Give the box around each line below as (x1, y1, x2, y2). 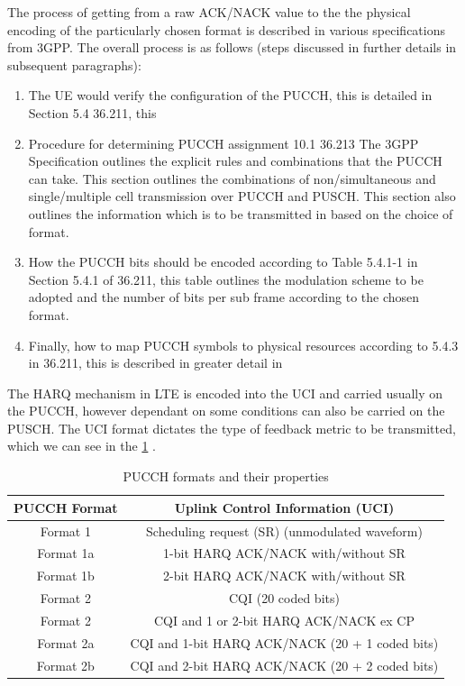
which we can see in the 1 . (7, 436, 156, 455)
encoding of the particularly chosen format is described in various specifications (7, 20, 446, 39)
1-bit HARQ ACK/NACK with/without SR (163, 544, 406, 563)
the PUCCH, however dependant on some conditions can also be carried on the (7, 401, 445, 420)
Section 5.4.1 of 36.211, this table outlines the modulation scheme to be (28, 270, 424, 288)
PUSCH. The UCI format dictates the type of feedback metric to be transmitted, (7, 418, 456, 437)
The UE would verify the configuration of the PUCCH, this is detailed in (28, 86, 433, 105)
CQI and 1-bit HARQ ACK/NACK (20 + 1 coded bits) (130, 633, 439, 652)
